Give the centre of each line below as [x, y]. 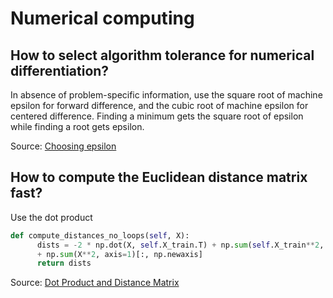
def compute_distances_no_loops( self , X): [100, 235]
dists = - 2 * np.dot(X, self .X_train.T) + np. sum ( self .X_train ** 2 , [180, 245]
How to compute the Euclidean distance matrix [159, 177]
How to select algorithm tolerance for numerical [162, 55]
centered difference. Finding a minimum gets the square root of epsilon [157, 116]
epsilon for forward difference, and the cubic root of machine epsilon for [159, 105]
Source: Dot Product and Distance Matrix [95, 283]
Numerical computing [102, 18]
